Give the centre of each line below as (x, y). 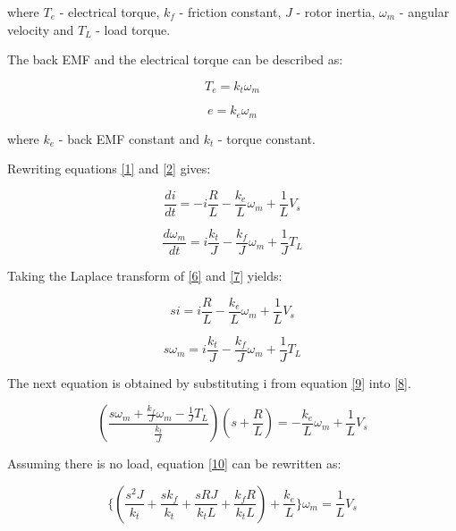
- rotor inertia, (336, 12)
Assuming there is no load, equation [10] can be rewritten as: (174, 464)
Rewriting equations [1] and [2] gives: (109, 169)
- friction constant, (230, 12)
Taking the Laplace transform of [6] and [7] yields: (145, 275)
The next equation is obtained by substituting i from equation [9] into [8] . (209, 382)
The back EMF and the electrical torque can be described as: (175, 59)
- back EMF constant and (129, 138)
